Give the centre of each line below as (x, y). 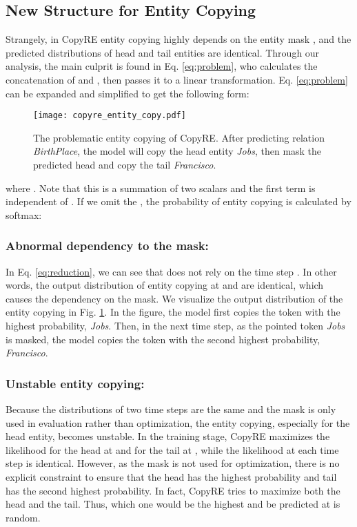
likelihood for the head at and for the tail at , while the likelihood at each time (172, 449)
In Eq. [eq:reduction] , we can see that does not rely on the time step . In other (171, 271)
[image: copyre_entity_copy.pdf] (110, 116)
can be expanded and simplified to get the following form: (127, 93)
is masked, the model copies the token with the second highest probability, (163, 339)
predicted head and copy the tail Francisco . (125, 165)
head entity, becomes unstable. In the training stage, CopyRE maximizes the (168, 436)
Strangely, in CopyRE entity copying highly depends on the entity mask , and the (178, 39)
